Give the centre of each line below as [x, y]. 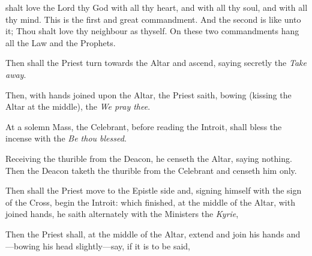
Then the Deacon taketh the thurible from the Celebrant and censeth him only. [151, 170]
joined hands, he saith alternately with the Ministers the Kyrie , [122, 214]
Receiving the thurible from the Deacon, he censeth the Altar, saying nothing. [149, 158]
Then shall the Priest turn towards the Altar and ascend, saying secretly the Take [156, 63]
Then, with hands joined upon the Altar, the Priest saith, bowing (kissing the [148, 94]
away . [16, 74]
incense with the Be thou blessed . [66, 138]
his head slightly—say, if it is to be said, [117, 246]
